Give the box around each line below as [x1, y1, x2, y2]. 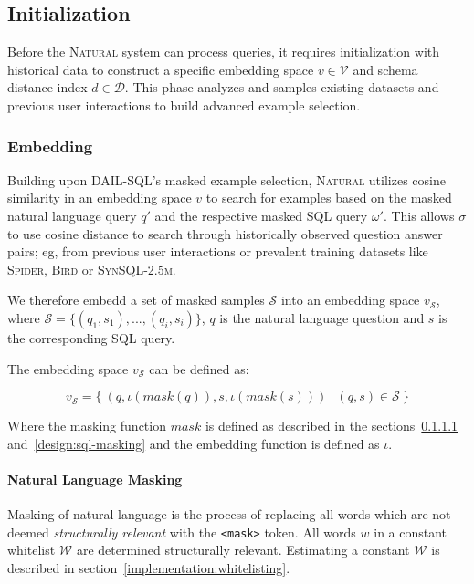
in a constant [374, 522, 448, 541]
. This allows [383, 205, 455, 224]
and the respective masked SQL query [154, 205, 368, 224]
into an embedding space [280, 290, 420, 309]
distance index [7, 78, 88, 97]
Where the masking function [7, 416, 166, 435]
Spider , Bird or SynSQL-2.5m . [7, 259, 176, 278]
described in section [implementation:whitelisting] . [7, 558, 290, 577]
